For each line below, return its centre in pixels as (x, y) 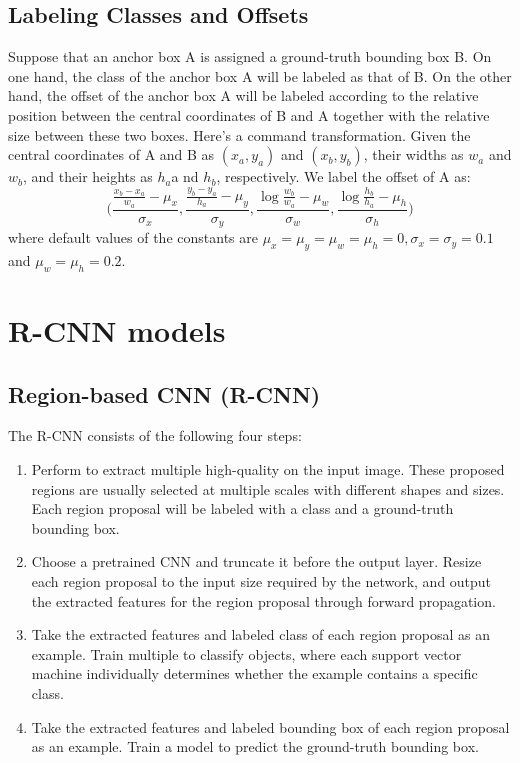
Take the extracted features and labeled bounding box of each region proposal (270, 726)
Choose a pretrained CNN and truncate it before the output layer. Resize (256, 561)
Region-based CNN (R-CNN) (164, 393)
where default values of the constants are (133, 237)
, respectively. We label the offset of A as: (343, 176)
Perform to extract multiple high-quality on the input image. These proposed (268, 469)
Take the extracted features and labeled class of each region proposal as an (261, 634)
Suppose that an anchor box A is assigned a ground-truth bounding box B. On (250, 56)
